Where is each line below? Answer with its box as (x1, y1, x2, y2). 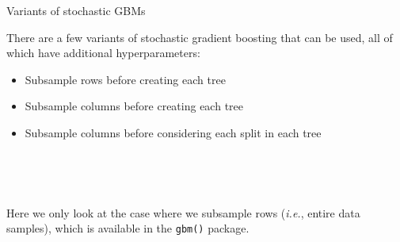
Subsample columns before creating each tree (25, 98, 243, 114)
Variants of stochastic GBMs (6, 2, 146, 18)
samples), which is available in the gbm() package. (6, 220, 250, 236)
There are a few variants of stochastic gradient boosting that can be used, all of (6, 29, 393, 45)
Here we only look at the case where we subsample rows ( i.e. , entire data (6, 204, 360, 221)
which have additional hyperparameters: (6, 44, 200, 61)
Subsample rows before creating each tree (25, 71, 226, 87)
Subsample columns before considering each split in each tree (25, 124, 322, 140)
